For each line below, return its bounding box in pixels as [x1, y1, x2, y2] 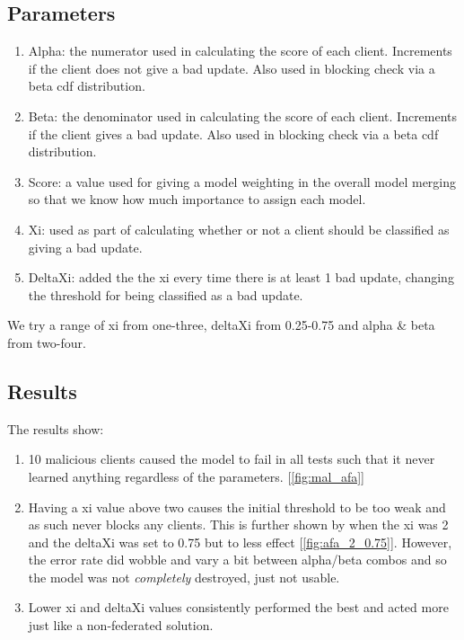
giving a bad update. [28, 237, 143, 256]
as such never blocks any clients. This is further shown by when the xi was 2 [28, 515, 449, 534]
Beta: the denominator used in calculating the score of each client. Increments [28, 106, 458, 125]
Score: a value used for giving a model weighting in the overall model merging [28, 172, 457, 191]
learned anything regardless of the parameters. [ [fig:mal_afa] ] [28, 467, 365, 485]
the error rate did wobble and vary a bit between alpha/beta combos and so [28, 550, 447, 569]
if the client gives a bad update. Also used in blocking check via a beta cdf [28, 124, 439, 143]
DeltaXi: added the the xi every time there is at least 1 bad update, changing [28, 268, 454, 287]
